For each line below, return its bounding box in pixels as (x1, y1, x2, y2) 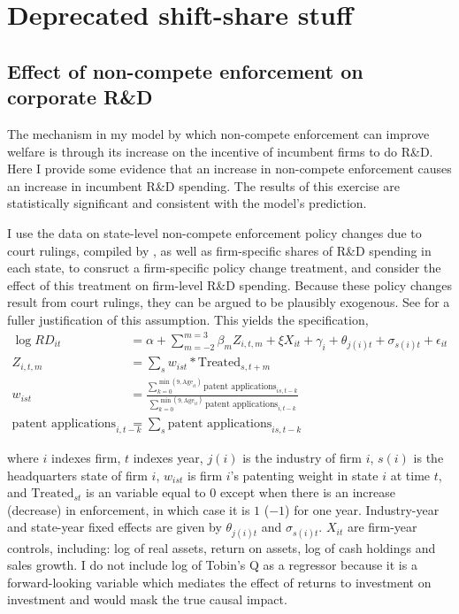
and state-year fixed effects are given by (7, 518, 222, 536)
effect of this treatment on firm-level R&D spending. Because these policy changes (7, 275, 453, 294)
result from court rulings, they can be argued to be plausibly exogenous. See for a (7, 293, 450, 311)
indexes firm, (50, 449, 121, 467)
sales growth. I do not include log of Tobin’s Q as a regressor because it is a (7, 556, 417, 574)
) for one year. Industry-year (285, 500, 440, 518)
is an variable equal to (86, 483, 206, 502)
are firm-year (347, 518, 417, 536)
